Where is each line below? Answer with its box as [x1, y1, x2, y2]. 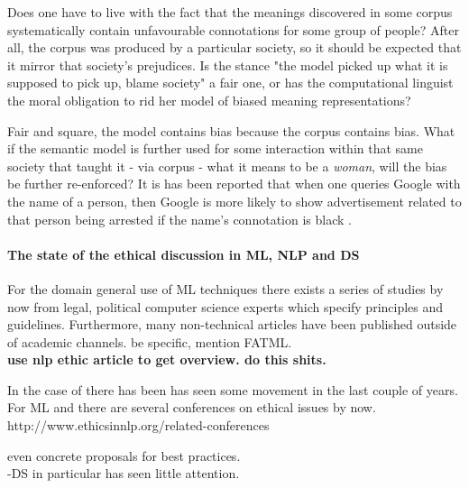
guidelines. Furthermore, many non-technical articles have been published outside [7, 315, 457, 334]
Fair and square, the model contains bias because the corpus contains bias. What [7, 121, 455, 140]
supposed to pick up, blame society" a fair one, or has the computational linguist [7, 73, 454, 92]
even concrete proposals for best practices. [7, 446, 241, 465]
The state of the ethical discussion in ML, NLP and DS [7, 244, 360, 263]
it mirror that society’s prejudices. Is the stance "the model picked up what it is [7, 55, 448, 74]
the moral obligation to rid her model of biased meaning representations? [7, 90, 411, 109]
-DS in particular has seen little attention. [7, 464, 240, 483]
